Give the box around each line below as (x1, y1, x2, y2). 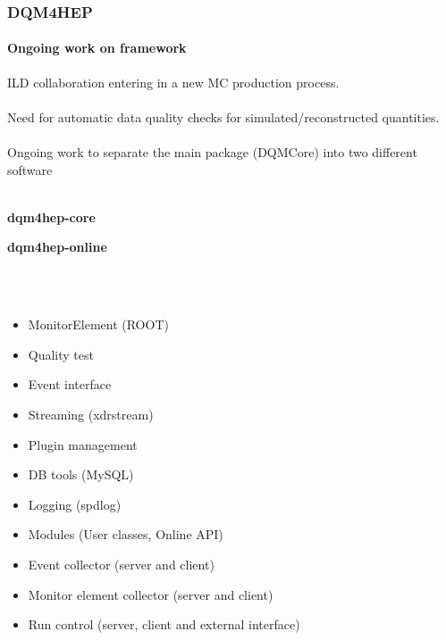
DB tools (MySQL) (28, 465, 134, 484)
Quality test (28, 345, 94, 363)
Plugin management (28, 435, 138, 453)
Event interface (28, 375, 112, 394)
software (7, 160, 53, 179)
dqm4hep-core (7, 207, 96, 226)
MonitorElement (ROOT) (28, 315, 169, 334)
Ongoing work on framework (7, 38, 187, 57)
